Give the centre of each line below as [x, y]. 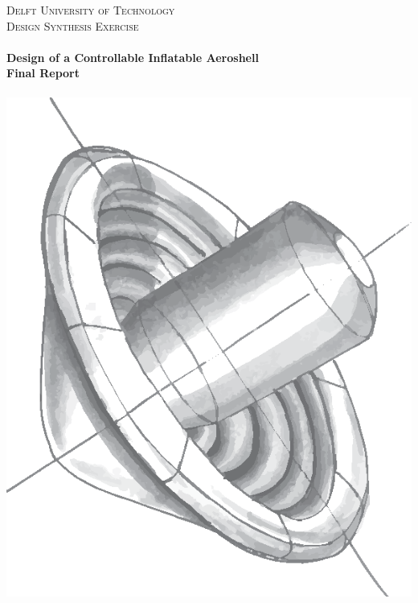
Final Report [43, 73]
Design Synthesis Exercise [73, 25]
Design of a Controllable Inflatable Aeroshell [133, 57]
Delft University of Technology [91, 10]
